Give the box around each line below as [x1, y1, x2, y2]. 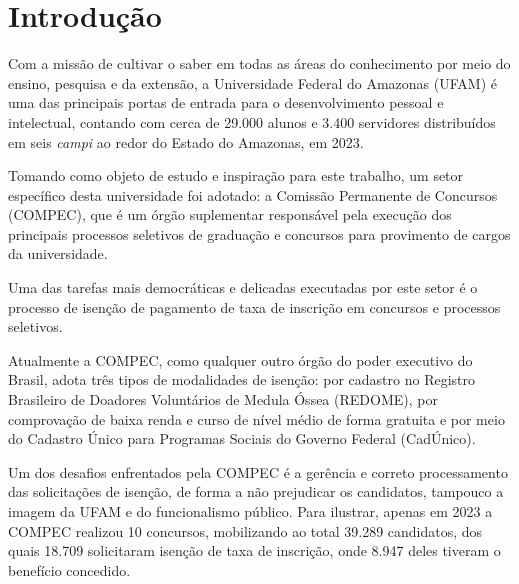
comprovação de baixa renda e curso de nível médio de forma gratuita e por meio [8, 408, 505, 429]
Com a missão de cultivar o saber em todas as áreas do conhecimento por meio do [8, 53, 511, 74]
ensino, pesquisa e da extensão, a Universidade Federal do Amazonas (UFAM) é [8, 72, 497, 93]
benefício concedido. [8, 559, 131, 580]
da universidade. [8, 243, 108, 264]
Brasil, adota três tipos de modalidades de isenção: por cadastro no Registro [8, 369, 475, 390]
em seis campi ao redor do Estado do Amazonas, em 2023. [8, 131, 364, 152]
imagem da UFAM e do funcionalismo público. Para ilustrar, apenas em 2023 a [8, 501, 493, 521]
